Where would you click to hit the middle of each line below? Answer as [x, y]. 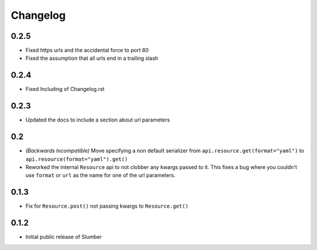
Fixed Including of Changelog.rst [65, 89]
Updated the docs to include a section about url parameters [98, 120]
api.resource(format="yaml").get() [77, 159]
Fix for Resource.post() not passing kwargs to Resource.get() [107, 206]
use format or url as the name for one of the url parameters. [100, 175]
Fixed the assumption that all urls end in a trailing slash [92, 58]
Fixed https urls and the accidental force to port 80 [87, 50]
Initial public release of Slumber [64, 237]
